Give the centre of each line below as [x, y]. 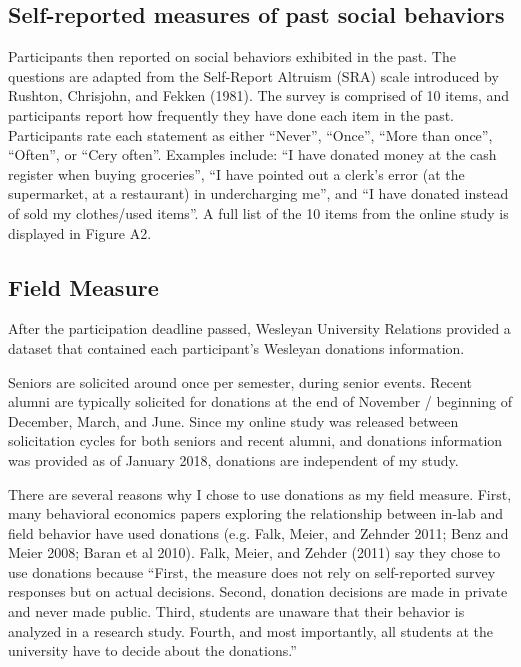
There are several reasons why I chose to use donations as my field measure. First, [260, 493]
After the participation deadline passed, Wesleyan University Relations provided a [259, 328]
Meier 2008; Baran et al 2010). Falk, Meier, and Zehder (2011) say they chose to [254, 552]
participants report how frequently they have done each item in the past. [231, 114]
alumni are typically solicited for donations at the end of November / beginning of [260, 401]
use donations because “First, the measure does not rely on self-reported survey [252, 571]
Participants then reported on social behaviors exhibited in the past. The [232, 56]
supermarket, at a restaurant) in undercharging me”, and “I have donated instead [258, 193]
